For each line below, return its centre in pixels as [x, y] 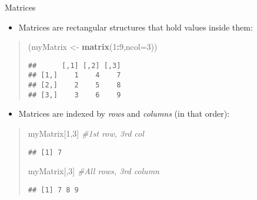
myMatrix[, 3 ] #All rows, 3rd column [94, 171]
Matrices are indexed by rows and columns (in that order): [124, 113]
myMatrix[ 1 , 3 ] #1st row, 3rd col [86, 133]
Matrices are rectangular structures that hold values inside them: [136, 27]
